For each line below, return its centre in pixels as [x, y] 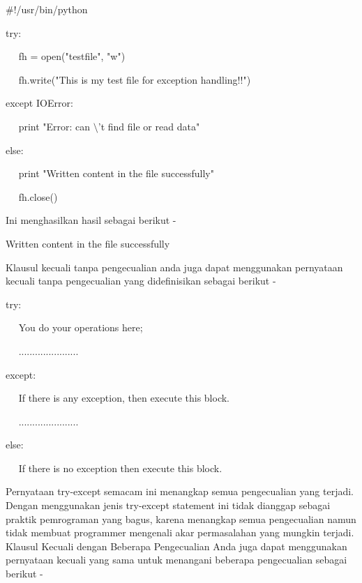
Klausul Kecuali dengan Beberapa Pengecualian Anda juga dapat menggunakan [176, 546]
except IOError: [39, 103]
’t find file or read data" [149, 126]
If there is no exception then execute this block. [120, 468]
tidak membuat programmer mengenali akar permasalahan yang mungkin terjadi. [180, 532]
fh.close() [38, 196]
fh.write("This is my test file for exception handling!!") [135, 79]
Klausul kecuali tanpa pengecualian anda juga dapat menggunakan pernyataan [174, 267]
